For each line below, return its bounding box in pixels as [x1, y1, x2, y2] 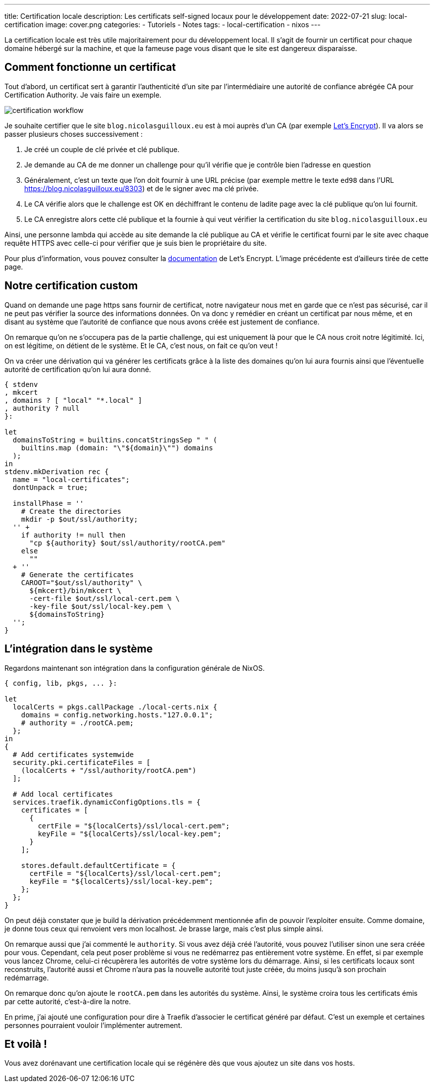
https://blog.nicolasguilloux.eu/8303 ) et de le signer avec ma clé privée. [24, 184, 259, 193]
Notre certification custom [4, 279, 138, 292]
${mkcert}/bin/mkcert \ [29, 586, 122, 595]
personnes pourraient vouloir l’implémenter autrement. [4, 1021, 183, 1029]
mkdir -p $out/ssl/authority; [21, 515, 138, 523]
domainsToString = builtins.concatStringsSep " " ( [12, 435, 217, 444]
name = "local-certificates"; [12, 475, 130, 484]
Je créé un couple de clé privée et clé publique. [24, 145, 180, 154]
